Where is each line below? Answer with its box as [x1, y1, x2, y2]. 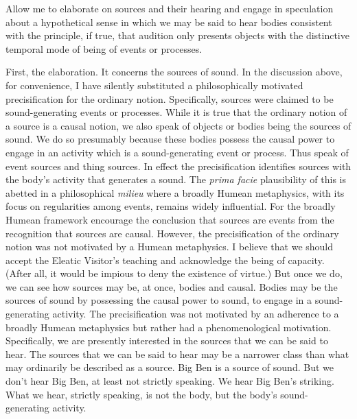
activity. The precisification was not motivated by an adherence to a [52, 307, 339, 321]
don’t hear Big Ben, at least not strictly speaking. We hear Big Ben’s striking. [5, 374, 334, 388]
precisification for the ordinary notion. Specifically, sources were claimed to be [5, 91, 334, 106]
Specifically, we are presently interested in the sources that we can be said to [5, 333, 328, 348]
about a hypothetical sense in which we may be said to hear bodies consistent [5, 14, 332, 29]
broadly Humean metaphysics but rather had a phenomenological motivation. [5, 320, 332, 334]
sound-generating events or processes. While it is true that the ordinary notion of [5, 105, 347, 119]
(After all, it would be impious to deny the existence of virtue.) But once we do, [5, 266, 343, 280]
